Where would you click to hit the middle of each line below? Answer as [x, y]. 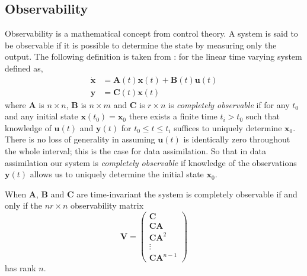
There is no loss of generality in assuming [80, 139]
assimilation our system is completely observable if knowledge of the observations [151, 162]
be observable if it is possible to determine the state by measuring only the [141, 45]
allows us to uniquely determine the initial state [117, 174]
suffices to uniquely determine [228, 127]
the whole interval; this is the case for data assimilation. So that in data [136, 151]
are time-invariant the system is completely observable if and [187, 194]
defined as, [24, 68]
